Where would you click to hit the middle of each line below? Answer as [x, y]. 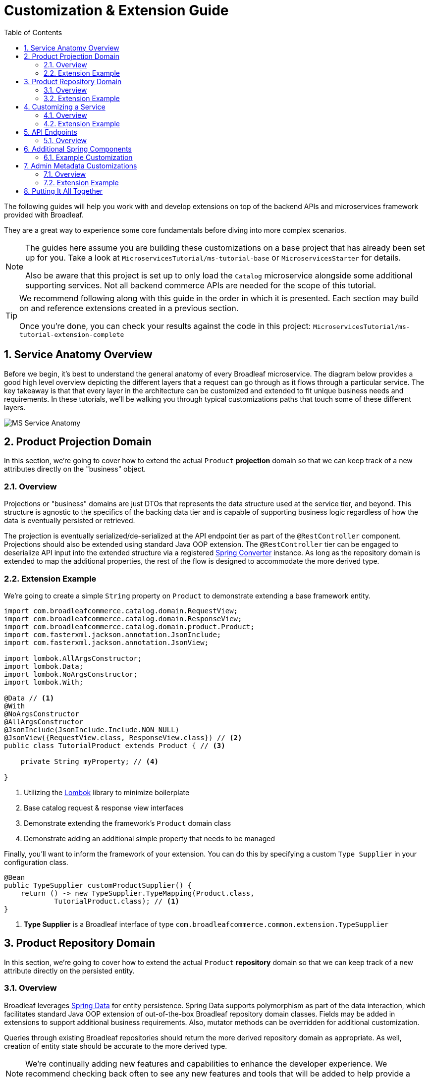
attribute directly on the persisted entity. [69, 971]
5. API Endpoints [51, 132]
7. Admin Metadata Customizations [80, 165]
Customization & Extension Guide [116, 10]
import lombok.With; [44, 682]
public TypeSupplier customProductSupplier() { [98, 885]
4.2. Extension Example [82, 123]
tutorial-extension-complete [72, 334]
